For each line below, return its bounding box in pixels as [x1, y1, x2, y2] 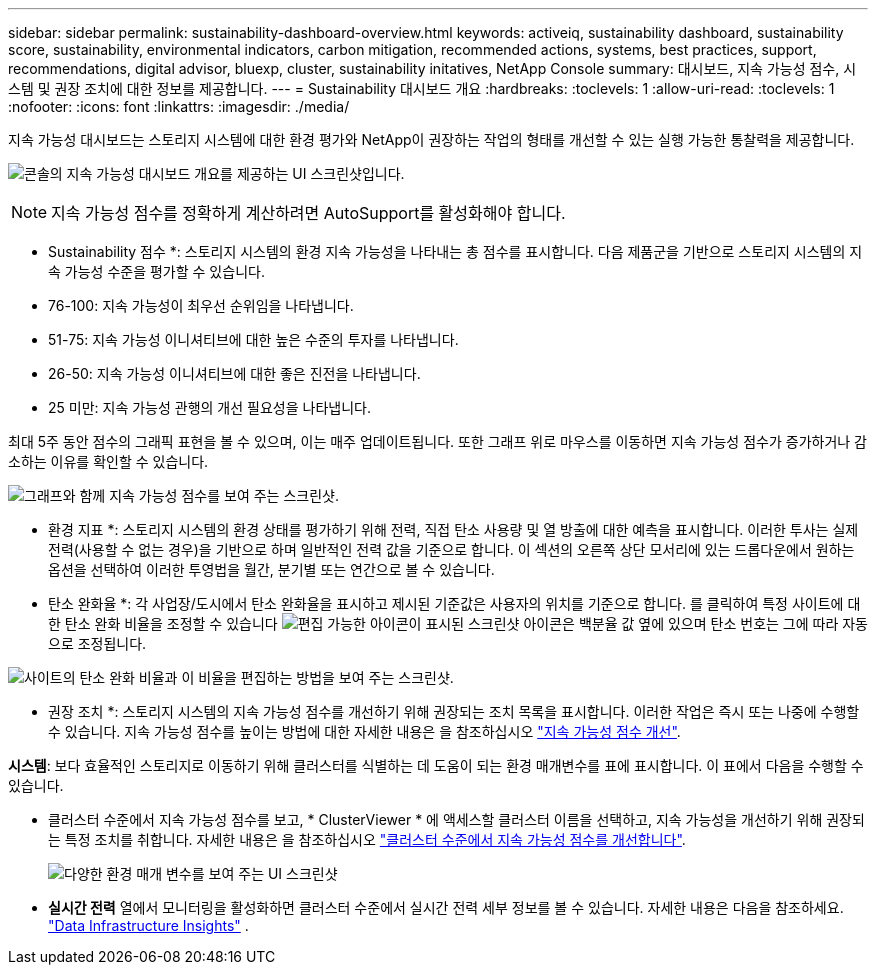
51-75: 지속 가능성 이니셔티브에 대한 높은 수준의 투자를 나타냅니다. [48, 331, 459, 348]
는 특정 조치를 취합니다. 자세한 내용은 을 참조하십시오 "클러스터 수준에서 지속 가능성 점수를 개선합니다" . [48, 831, 686, 848]
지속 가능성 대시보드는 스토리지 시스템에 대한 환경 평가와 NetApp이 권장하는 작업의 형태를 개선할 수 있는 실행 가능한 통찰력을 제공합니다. [8, 131, 855, 148]
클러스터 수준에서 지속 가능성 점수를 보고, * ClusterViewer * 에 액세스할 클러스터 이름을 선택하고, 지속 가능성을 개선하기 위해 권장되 [48, 811, 865, 828]
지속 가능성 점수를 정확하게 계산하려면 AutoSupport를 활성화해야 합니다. [51, 203, 566, 223]
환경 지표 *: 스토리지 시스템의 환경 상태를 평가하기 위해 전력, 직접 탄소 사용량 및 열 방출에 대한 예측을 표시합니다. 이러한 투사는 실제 [48, 521, 859, 538]
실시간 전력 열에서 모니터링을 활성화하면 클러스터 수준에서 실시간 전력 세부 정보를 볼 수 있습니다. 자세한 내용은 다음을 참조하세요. [48, 899, 844, 916]
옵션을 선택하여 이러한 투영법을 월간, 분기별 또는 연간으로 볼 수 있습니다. [48, 561, 495, 578]
